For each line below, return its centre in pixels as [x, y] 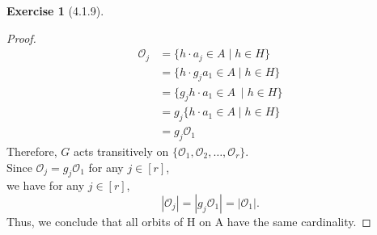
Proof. [21, 38]
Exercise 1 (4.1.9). [55, 10]
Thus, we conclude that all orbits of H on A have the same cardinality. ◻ [189, 221]
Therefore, [32, 151]
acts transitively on [121, 151]
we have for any [46, 185]
